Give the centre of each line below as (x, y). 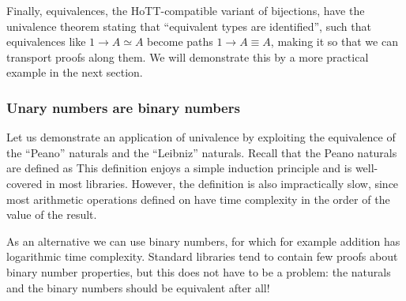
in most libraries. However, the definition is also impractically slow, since (222, 183)
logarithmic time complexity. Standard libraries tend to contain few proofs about (202, 256)
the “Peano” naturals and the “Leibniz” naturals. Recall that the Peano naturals (202, 152)
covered (24, 183)
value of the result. (52, 214)
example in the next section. (75, 72)
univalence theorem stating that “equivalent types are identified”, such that (189, 26)
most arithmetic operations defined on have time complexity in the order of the (198, 199)
